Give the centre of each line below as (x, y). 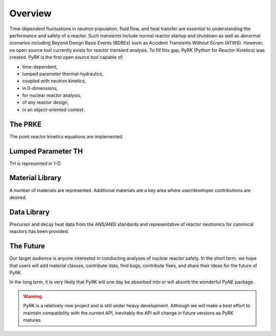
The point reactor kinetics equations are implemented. (66, 136)
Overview (30, 13)
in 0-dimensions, (40, 88)
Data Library (30, 212)
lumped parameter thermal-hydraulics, (63, 74)
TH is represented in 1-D (35, 163)
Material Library (35, 178)
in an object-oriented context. (54, 110)
